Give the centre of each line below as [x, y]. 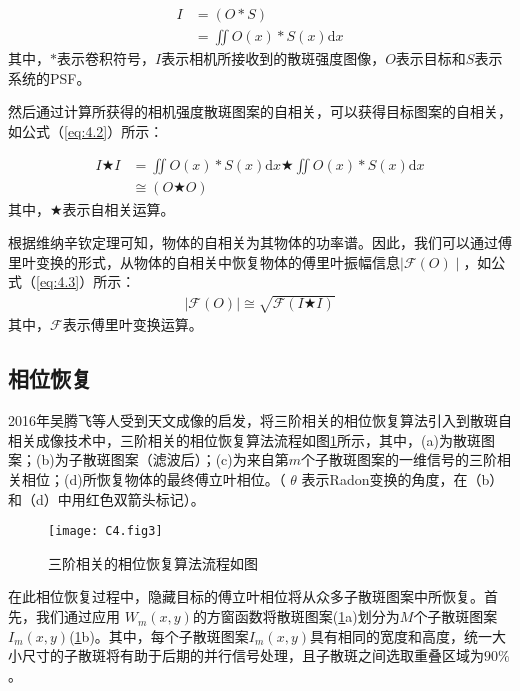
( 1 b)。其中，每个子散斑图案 [159, 635]
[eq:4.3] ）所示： [86, 281]
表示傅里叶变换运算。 [132, 324]
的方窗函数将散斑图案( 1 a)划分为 [296, 616]
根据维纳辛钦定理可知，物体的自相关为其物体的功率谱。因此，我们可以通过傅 [260, 242]
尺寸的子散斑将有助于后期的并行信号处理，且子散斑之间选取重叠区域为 [252, 655]
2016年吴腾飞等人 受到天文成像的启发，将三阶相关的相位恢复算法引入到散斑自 [260, 420]
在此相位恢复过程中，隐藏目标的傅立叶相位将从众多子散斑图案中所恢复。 [246, 596]
